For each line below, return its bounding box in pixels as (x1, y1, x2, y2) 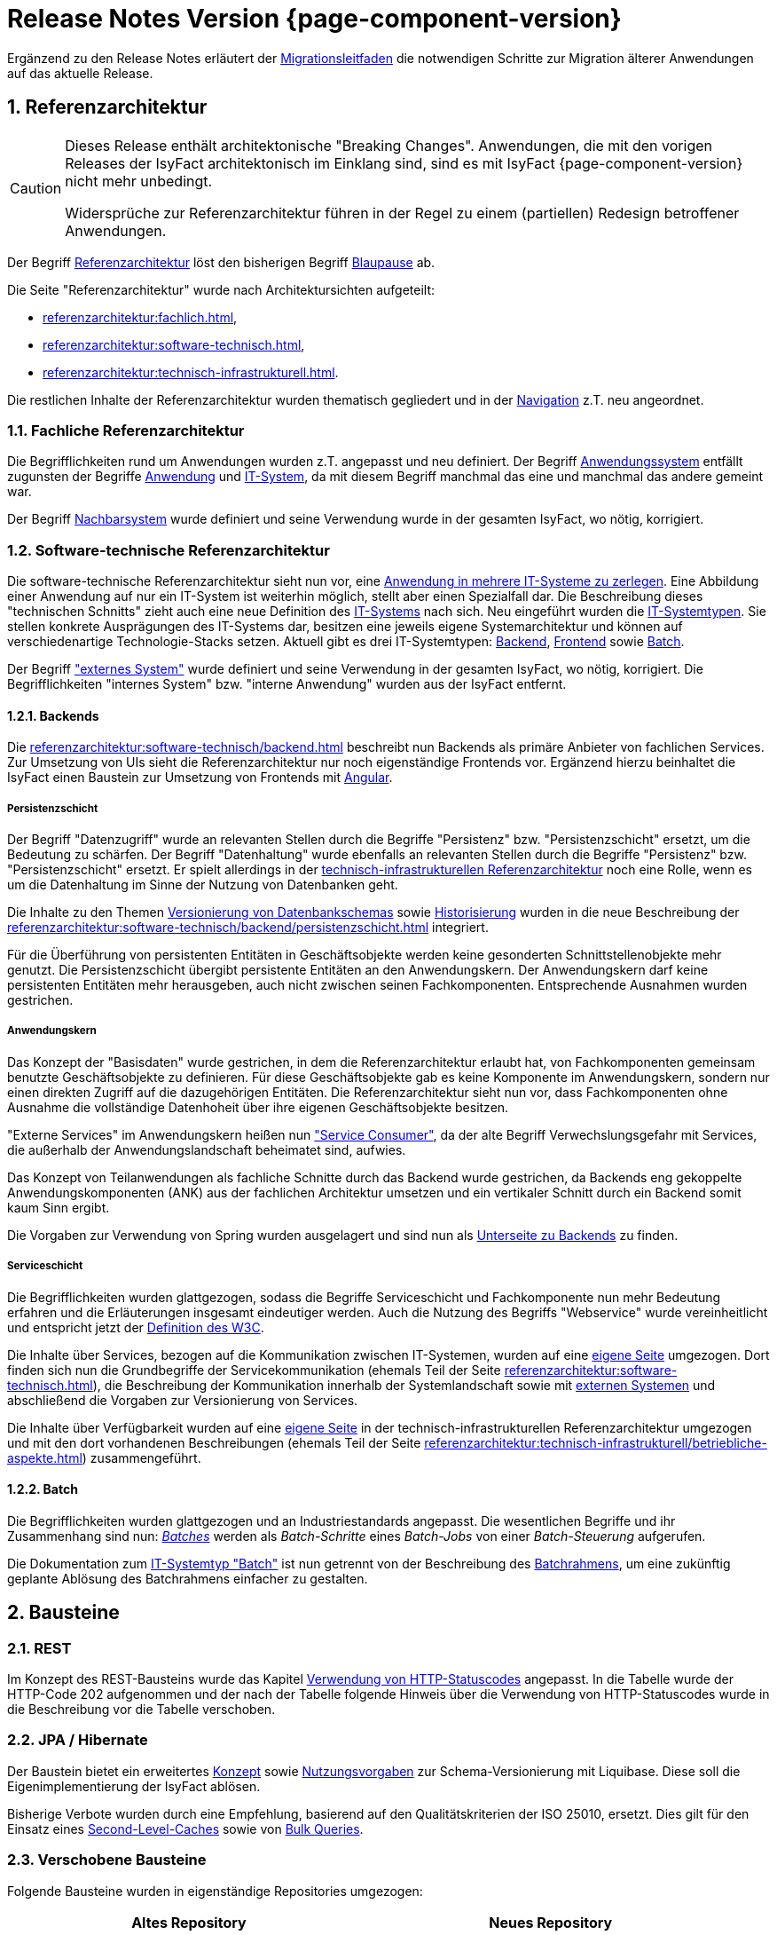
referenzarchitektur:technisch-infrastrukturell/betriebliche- (424, 1434, 767, 1450)
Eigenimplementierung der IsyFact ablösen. (7, 1778, 261, 1794)
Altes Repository (131, 1913, 247, 1931)
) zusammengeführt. (82, 1449, 201, 1465)
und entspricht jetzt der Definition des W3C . (7, 1319, 264, 1335)
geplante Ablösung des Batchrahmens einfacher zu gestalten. (7, 1570, 368, 1586)
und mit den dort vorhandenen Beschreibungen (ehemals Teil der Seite (7, 1434, 421, 1450)
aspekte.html (7, 1449, 82, 1465)
